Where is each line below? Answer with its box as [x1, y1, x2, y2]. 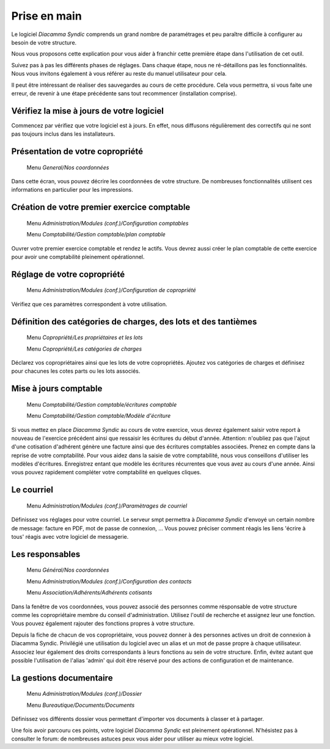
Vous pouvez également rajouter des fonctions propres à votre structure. [11, 620, 195, 627]
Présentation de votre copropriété [11, 147, 144, 156]
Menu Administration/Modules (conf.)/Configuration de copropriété [26, 287, 196, 294]
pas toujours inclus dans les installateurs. [11, 130, 116, 137]
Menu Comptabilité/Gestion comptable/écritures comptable [26, 401, 177, 408]
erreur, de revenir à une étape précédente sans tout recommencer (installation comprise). [11, 89, 237, 97]
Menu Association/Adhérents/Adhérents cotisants [26, 589, 153, 596]
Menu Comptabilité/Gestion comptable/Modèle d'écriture [26, 412, 171, 420]
